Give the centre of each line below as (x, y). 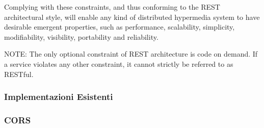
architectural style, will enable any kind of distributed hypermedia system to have (132, 17)
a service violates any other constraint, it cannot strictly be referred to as (119, 63)
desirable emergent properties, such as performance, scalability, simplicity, (120, 27)
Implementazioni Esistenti (59, 97)
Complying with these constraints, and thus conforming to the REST (112, 7)
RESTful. (19, 74)
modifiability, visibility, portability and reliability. (81, 36)
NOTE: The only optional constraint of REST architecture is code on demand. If (131, 54)
